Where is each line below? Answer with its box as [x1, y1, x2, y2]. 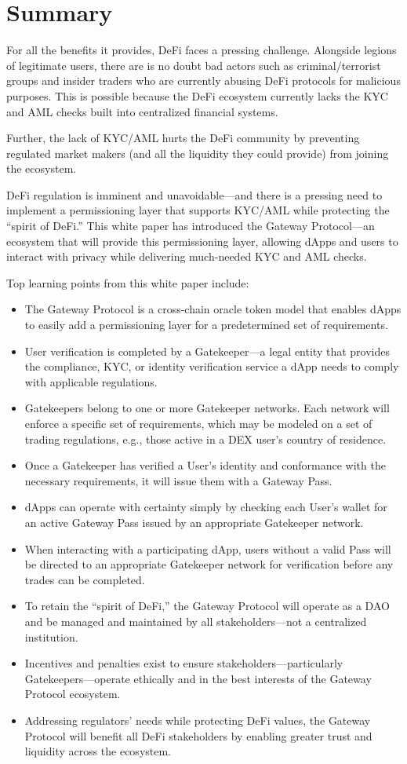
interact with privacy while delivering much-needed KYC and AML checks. [6, 248, 367, 265]
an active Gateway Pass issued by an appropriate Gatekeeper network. [24, 514, 364, 530]
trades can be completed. [24, 571, 145, 587]
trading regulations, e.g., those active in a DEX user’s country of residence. [24, 430, 387, 447]
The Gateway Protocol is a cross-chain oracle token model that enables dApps [24, 301, 402, 317]
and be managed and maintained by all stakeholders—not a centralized [24, 612, 367, 629]
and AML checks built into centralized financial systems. [6, 103, 278, 119]
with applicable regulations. [24, 373, 158, 389]
